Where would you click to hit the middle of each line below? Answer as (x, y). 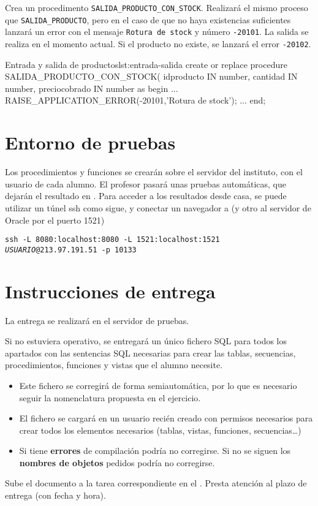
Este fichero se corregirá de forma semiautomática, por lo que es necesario (158, 385)
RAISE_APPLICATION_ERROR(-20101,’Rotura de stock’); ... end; (135, 100)
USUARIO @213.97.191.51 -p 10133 (71, 250)
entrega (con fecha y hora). (55, 495)
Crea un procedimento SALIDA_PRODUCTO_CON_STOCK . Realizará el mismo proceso (157, 7)
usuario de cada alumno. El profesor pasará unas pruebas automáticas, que (146, 183)
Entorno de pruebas (90, 142)
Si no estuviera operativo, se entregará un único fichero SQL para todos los (146, 341)
